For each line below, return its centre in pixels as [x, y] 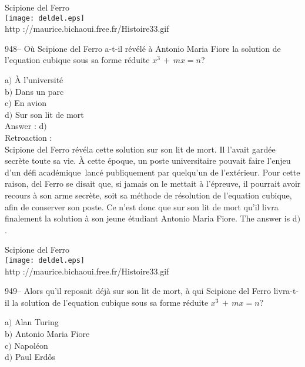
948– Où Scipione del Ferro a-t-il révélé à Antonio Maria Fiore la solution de [143, 48]
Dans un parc [39, 91]
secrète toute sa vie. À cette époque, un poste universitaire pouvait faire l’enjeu [148, 161]
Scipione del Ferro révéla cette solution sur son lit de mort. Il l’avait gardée [140, 149]
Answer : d [24, 126]
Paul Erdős [35, 357]
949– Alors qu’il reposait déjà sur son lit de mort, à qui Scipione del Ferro [138, 291]
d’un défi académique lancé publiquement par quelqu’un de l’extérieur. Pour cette [152, 172]
